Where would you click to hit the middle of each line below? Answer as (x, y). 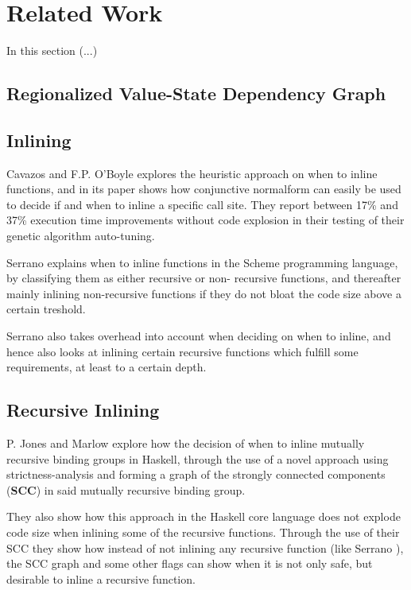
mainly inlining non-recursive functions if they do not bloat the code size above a (204, 293)
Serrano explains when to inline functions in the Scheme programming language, (202, 262)
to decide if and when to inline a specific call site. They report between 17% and (202, 204)
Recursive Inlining (83, 410)
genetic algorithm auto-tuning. (81, 236)
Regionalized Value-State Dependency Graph (196, 93)
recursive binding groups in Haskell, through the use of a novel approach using (198, 458)
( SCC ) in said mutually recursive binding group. (126, 489)
